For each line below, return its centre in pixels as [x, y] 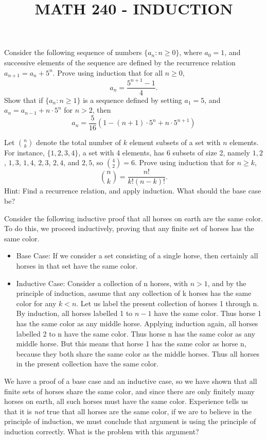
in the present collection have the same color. [87, 364]
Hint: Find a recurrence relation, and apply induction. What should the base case [133, 191]
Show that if [24, 100]
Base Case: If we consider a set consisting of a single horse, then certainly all [137, 256]
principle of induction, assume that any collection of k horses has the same [134, 293]
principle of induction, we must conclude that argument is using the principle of [130, 421]
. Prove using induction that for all [108, 72]
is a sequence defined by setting [132, 100]
